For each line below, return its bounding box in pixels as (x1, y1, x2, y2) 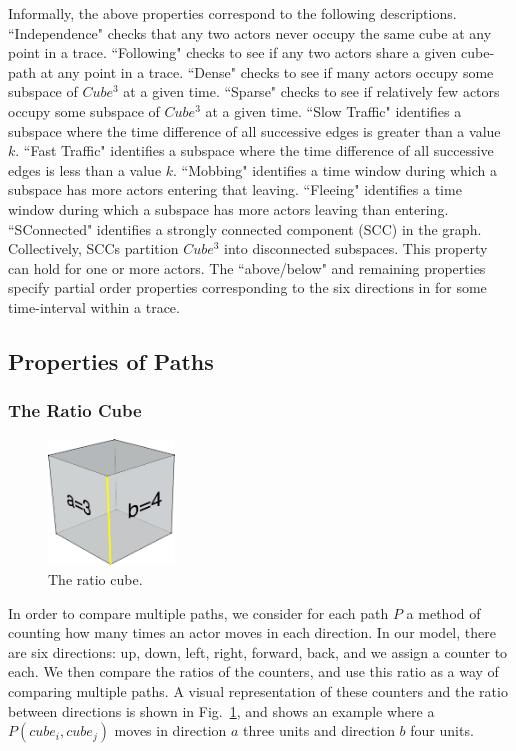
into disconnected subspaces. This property (224, 238, 488, 259)
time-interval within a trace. (8, 296, 180, 317)
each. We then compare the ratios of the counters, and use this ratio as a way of (8, 661, 499, 682)
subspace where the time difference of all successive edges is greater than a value (8, 120, 501, 141)
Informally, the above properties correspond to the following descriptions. (8, 3, 457, 23)
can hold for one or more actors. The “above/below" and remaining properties (8, 257, 486, 278)
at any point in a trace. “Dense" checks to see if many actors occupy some (40, 61, 494, 82)
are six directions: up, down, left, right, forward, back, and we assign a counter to (8, 641, 508, 662)
